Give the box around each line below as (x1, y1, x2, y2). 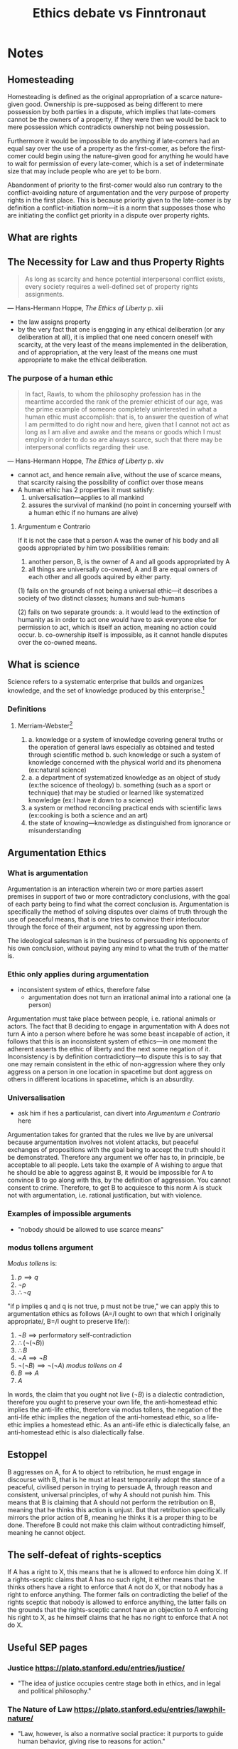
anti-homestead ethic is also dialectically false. (7, 1428, 144, 1437)
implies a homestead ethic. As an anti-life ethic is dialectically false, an (23, 1420, 230, 1429)
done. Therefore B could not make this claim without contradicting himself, (7, 1521, 226, 1529)
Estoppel (7, 1449, 48, 1461)
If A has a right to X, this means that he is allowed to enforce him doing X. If (7, 1568, 228, 1576)
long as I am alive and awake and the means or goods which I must (24, 427, 222, 436)
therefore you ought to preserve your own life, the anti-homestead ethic (7, 1397, 218, 1406)
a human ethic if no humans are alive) (28, 508, 139, 516)
